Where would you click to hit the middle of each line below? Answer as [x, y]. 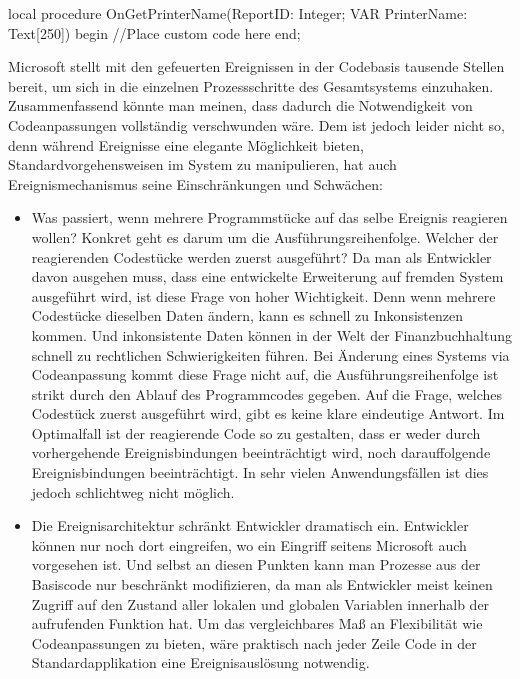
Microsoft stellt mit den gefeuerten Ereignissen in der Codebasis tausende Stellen [256, 66]
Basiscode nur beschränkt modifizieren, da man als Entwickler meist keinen [262, 584]
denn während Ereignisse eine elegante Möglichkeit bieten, [186, 144]
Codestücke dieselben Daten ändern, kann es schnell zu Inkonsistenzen [247, 315]
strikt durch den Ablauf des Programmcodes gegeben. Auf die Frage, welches [267, 393]
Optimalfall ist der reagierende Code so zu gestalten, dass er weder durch [256, 432]
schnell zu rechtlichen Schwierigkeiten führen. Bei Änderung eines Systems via [270, 354]
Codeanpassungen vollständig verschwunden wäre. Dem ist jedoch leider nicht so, [256, 124]
